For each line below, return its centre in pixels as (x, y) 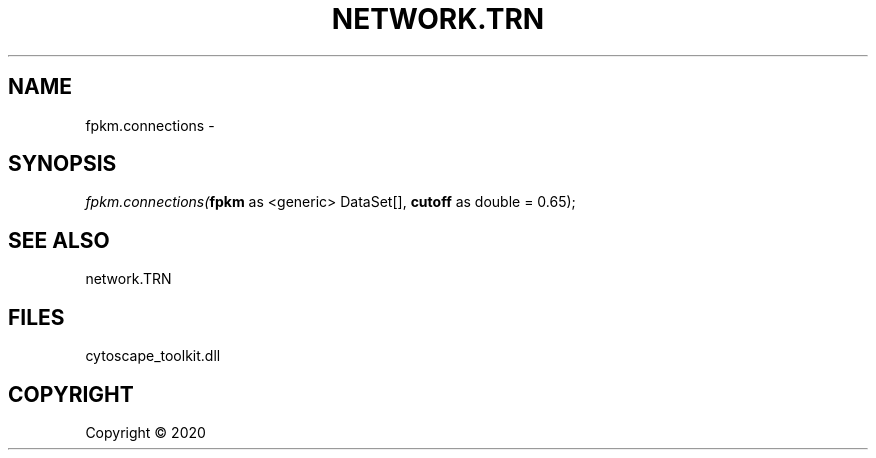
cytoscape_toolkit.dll (153, 356)
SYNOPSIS (62, 164)
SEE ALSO (59, 240)
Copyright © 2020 (145, 432)
